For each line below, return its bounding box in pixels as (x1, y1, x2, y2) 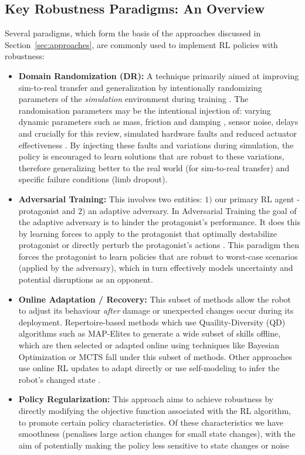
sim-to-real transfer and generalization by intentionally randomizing (18, 81, 262, 93)
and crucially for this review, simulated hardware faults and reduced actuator (18, 127, 297, 139)
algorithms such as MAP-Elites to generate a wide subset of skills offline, (18, 327, 281, 339)
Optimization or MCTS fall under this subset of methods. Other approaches (18, 350, 292, 362)
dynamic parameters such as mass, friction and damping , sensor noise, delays (18, 116, 299, 128)
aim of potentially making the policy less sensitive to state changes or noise (18, 439, 289, 451)
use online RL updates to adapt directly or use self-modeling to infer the (18, 362, 280, 374)
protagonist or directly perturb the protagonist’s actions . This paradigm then (18, 239, 300, 251)
